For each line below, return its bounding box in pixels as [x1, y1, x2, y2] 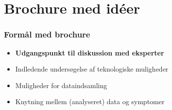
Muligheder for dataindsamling [15, 80, 107, 90]
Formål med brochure [4, 28, 90, 40]
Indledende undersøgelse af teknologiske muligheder [15, 64, 169, 74]
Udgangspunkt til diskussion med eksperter [15, 47, 164, 57]
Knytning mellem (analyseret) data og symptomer [15, 96, 165, 107]
